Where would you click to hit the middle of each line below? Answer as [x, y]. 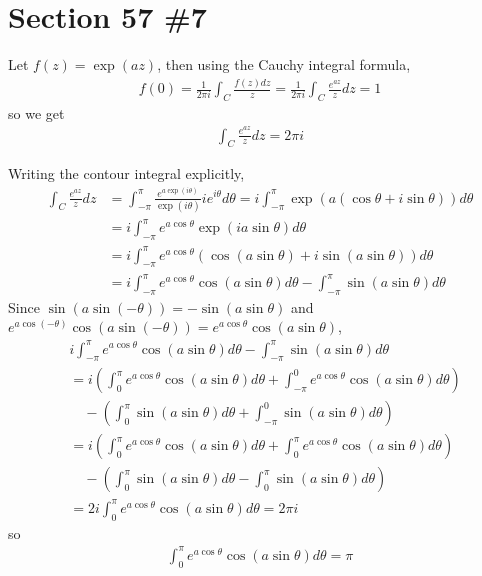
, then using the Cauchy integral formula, [284, 64]
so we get [36, 112]
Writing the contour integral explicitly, [126, 173]
